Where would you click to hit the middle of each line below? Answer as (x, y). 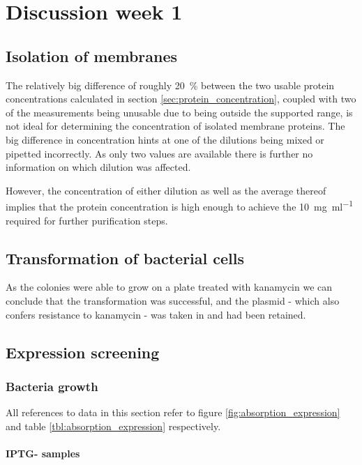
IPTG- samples (43, 453)
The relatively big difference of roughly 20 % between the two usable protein (170, 85)
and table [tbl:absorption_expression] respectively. (113, 426)
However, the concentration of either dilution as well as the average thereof (166, 190)
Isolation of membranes (92, 55)
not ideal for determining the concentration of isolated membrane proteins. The (175, 126)
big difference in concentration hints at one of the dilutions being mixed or (165, 139)
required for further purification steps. (87, 220)
